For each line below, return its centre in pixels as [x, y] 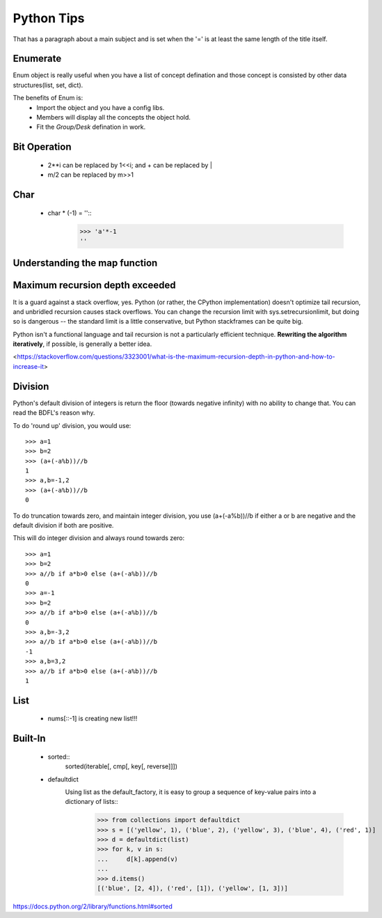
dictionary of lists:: [91, 802]
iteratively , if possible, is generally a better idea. [82, 344]
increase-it [29, 366]
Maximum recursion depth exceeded [94, 285]
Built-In [29, 739]
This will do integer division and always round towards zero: [99, 538]
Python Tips [49, 18]
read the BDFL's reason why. [54, 413]
